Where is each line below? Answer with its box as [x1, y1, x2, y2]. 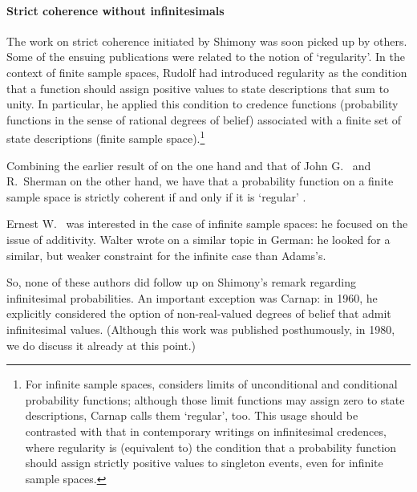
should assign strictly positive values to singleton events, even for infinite [25, 454, 383, 471]
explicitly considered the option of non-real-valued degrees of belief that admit [6, 305, 391, 322]
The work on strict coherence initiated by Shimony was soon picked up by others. [6, 32, 407, 49]
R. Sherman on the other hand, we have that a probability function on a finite [6, 173, 394, 189]
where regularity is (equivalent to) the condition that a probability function [25, 438, 397, 455]
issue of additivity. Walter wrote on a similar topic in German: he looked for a [6, 230, 391, 247]
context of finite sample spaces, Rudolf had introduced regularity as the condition [6, 63, 407, 80]
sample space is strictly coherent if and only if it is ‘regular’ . [6, 188, 306, 205]
